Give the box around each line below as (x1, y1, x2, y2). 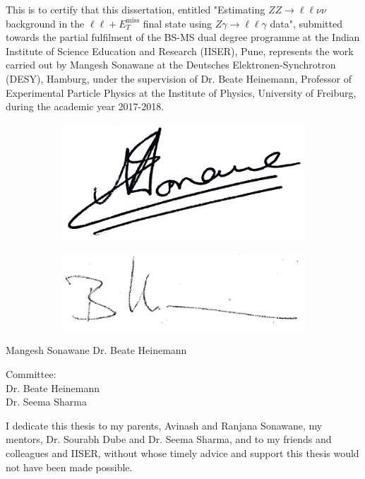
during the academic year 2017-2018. (6, 99, 164, 114)
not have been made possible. (6, 459, 133, 474)
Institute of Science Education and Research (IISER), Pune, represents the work (6, 43, 354, 58)
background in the (6, 16, 85, 30)
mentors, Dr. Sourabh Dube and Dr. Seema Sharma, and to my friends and (6, 432, 332, 447)
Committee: (6, 367, 56, 382)
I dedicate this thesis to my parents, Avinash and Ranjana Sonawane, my (6, 418, 323, 432)
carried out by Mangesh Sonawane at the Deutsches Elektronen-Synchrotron (6, 57, 336, 72)
